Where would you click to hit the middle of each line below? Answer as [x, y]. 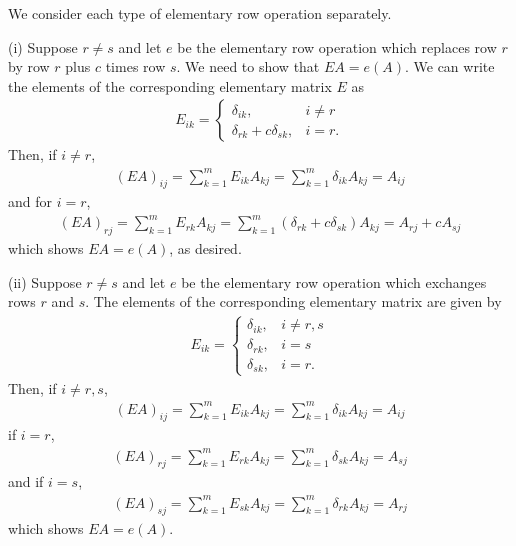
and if [26, 481]
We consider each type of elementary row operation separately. [200, 13]
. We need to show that [248, 66]
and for [30, 201]
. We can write [449, 66]
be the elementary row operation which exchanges [334, 281]
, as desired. [205, 248]
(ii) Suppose [45, 281]
